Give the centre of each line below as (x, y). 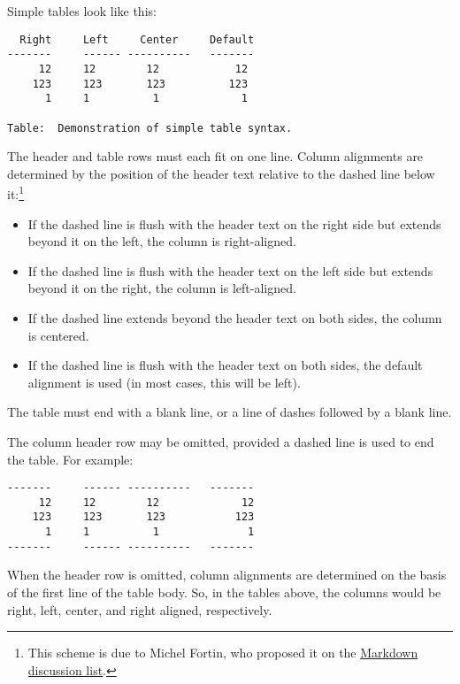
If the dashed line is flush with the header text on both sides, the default (225, 365)
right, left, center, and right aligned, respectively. (140, 609)
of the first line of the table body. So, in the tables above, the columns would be (224, 592)
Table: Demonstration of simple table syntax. (150, 128)
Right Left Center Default (137, 39)
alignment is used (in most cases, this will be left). (164, 382)
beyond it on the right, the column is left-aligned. (162, 288)
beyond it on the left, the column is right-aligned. (162, 241)
